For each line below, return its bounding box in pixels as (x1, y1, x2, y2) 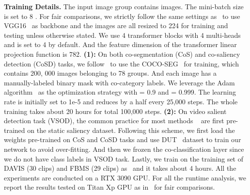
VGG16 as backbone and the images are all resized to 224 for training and (4, 20, 228, 31)
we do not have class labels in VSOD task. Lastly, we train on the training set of (4, 153, 244, 163)
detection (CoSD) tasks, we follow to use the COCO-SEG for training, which (4, 58, 239, 68)
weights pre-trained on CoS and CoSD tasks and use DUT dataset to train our (4, 134, 241, 145)
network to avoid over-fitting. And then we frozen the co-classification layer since (4, 144, 244, 154)
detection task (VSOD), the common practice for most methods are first (4, 115, 224, 126)
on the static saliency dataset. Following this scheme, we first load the (27, 125, 235, 135)
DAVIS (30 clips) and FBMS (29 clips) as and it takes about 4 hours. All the (4, 163, 236, 173)
